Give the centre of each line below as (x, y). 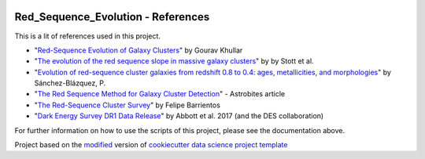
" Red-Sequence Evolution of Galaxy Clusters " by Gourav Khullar (139, 50)
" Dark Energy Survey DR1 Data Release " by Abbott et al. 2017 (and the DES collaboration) (179, 116)
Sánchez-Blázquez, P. (70, 83)
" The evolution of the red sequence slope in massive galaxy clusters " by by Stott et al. (174, 61)
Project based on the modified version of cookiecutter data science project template (151, 145)
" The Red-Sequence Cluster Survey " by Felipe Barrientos (127, 105)
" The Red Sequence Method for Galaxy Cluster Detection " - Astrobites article (160, 94)
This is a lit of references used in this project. (88, 36)
